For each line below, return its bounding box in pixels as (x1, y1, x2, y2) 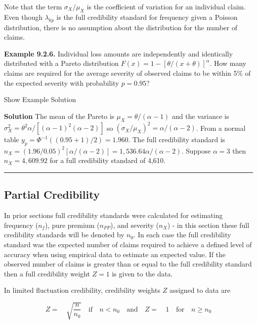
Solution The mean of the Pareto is (4, 110, 115, 121)
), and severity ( (110, 219, 159, 230)
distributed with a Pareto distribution (4, 58, 119, 68)
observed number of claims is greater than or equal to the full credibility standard (4, 259, 252, 269)
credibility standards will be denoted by (4, 229, 125, 240)
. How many (210, 58, 247, 68)
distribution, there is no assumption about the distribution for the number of (4, 22, 237, 32)
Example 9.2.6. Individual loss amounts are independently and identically (4, 48, 233, 58)
